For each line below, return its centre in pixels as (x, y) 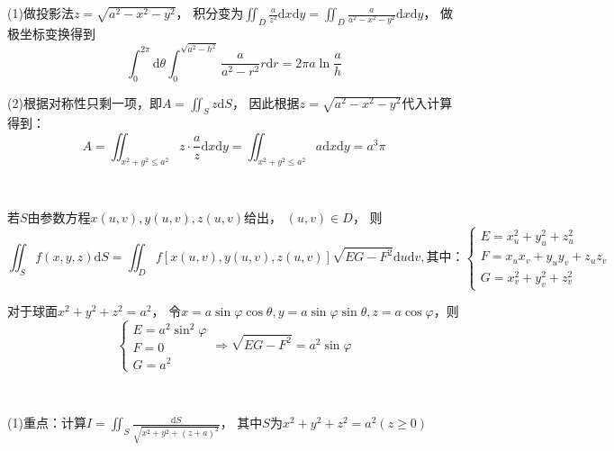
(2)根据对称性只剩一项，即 (85, 102)
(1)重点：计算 (47, 423)
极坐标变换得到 (51, 33)
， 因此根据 (266, 102)
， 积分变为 (210, 13)
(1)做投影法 (41, 13)
